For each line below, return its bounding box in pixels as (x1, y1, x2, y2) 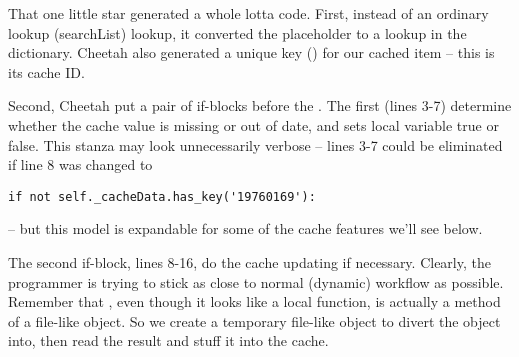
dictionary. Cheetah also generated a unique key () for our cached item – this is (8, 42, 495, 63)
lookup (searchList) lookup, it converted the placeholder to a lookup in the (8, 22, 467, 43)
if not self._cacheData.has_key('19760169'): (8, 189, 316, 204)
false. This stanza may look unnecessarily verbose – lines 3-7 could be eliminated (8, 134, 503, 155)
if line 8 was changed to (8, 154, 153, 175)
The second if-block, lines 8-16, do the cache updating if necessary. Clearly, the (8, 252, 491, 272)
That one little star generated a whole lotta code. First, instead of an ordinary (8, 3, 489, 23)
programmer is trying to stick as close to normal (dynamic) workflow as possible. (8, 271, 504, 292)
